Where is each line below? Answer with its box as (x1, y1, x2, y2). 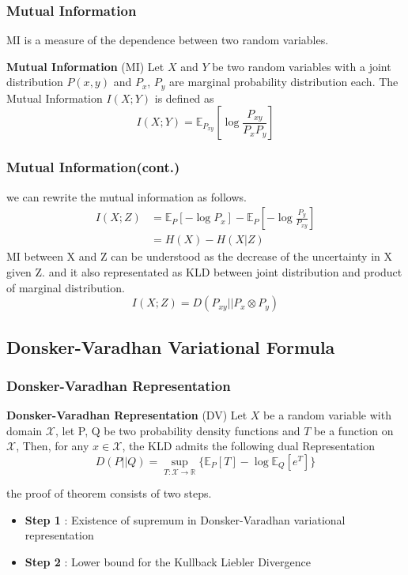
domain (6, 422, 43, 438)
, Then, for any (16, 438, 89, 454)
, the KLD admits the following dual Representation (122, 438, 376, 454)
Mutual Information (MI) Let (6, 58, 164, 74)
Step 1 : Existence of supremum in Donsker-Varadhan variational (25, 511, 346, 528)
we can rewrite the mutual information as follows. (6, 188, 247, 205)
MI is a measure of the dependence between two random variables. (6, 32, 329, 48)
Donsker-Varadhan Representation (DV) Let (6, 407, 247, 423)
